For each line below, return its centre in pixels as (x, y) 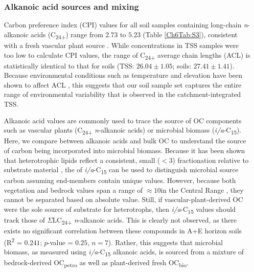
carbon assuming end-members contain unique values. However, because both (120, 180)
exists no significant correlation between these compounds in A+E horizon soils (123, 231)
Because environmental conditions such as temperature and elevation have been (123, 75)
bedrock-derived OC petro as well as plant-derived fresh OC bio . (96, 263)
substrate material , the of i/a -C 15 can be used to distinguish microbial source (121, 170)
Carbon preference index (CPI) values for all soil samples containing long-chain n (126, 25)
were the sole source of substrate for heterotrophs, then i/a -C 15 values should (120, 210)
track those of (24, 220)
